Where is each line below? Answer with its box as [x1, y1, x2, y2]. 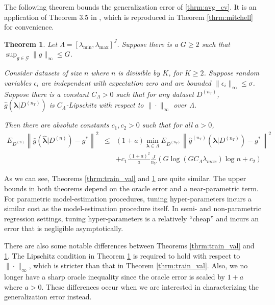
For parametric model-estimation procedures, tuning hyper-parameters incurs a [4, 193, 252, 204]
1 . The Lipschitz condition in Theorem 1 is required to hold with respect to [4, 250, 240, 261]
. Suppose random [204, 67, 260, 78]
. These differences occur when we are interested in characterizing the [41, 281, 259, 292]
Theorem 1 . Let [4, 38, 58, 49]
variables [4, 77, 32, 88]
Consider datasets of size [4, 67, 82, 78]
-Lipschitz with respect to [66, 99, 144, 110]
